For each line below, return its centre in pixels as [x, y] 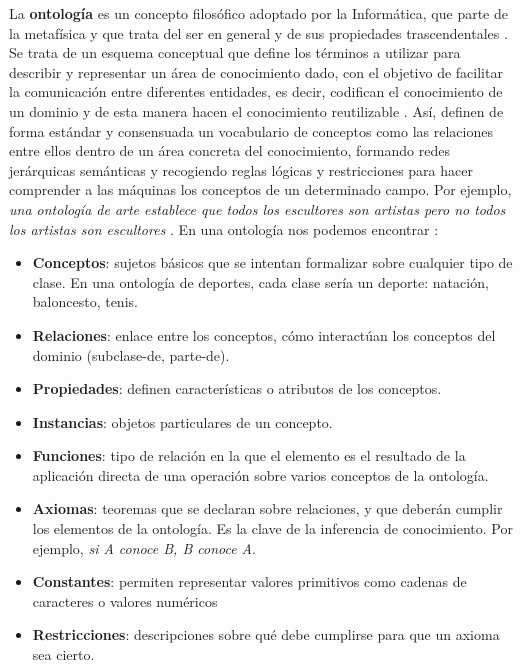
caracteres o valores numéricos [125, 600]
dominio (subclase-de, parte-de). [131, 354]
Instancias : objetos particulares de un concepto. [182, 421]
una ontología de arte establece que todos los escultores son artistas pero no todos [257, 208]
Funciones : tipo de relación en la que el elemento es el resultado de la [249, 455]
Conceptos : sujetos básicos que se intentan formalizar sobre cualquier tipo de [272, 262]
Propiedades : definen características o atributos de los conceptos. [237, 388]
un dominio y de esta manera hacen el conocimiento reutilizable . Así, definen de [256, 110]
